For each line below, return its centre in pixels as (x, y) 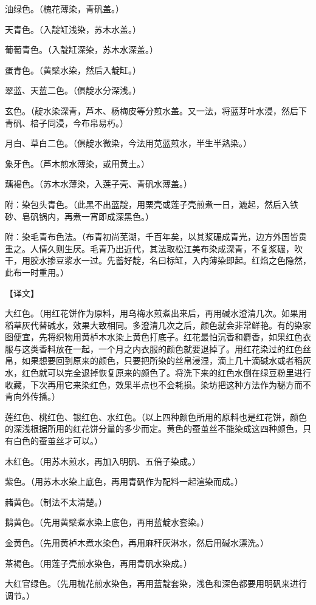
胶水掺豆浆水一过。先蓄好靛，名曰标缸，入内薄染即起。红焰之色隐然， (170, 260)
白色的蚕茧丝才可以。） (58, 441)
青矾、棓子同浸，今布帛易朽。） (67, 122)
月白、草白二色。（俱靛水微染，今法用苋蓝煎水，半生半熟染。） (128, 143)
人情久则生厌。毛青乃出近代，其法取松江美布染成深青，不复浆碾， (162, 248)
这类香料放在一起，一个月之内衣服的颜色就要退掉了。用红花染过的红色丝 (166, 348)
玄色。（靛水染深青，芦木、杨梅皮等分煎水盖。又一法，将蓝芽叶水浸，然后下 (156, 110)
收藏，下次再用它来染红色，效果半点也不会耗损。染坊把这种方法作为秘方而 (154, 384)
